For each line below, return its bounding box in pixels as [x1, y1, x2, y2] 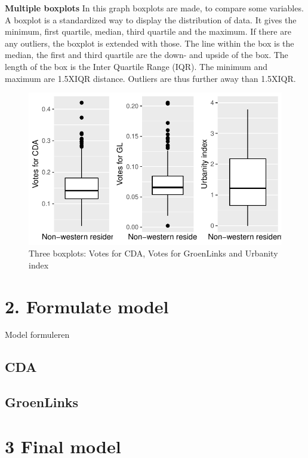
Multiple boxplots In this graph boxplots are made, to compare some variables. [5, 2, 304, 14]
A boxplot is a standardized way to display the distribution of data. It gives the [5, 13, 297, 26]
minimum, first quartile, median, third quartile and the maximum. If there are [5, 25, 291, 38]
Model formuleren [5, 328, 70, 341]
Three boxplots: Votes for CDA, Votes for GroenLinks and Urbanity [29, 247, 278, 259]
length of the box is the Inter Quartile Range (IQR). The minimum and [5, 60, 267, 72]
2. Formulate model [5, 294, 169, 318]
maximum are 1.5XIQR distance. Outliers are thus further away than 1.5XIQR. [5, 72, 296, 84]
